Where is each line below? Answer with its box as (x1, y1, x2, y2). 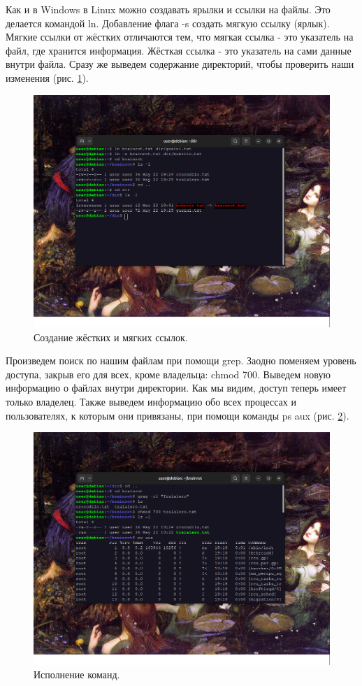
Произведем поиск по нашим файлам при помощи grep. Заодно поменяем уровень (6, 353, 356, 368)
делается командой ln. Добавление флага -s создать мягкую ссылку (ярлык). (6, 15, 330, 30)
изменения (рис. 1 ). (6, 70, 89, 85)
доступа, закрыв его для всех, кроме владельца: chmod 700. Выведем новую (6, 366, 331, 381)
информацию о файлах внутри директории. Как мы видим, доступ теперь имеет (6, 380, 347, 395)
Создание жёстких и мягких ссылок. (34, 329, 188, 344)
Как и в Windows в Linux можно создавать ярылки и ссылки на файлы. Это (6, 2, 331, 16)
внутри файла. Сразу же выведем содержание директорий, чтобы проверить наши (6, 57, 354, 71)
